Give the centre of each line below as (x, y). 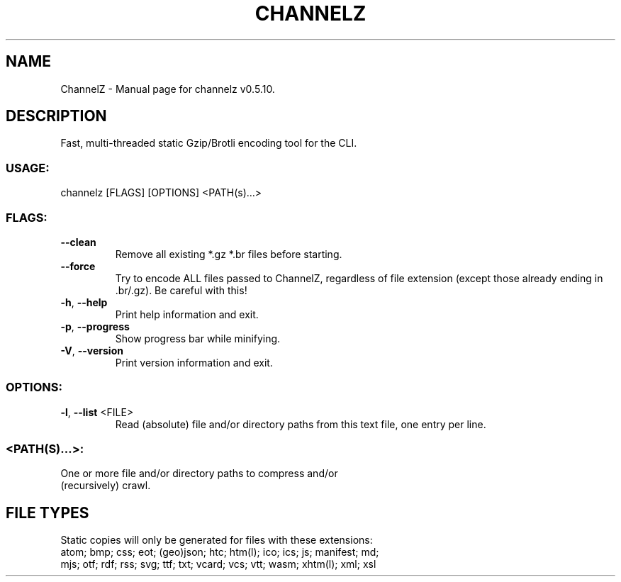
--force (78, 266)
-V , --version (92, 350)
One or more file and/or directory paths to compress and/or (199, 474)
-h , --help (84, 302)
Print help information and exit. (187, 314)
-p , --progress (95, 326)
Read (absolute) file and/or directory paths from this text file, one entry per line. (301, 424)
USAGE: (28, 168)
